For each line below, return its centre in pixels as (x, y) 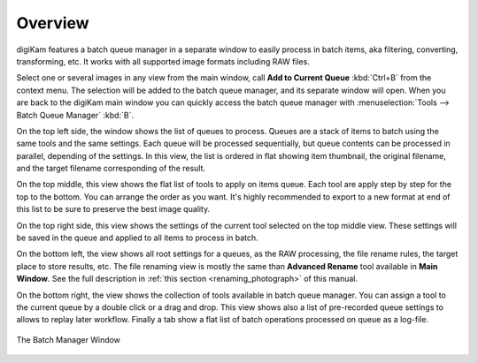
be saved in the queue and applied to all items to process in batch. (137, 238)
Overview (53, 23)
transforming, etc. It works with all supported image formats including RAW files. (163, 61)
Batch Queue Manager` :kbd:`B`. (75, 115)
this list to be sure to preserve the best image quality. (113, 209)
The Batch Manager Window (69, 339)
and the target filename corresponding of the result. (111, 169)
